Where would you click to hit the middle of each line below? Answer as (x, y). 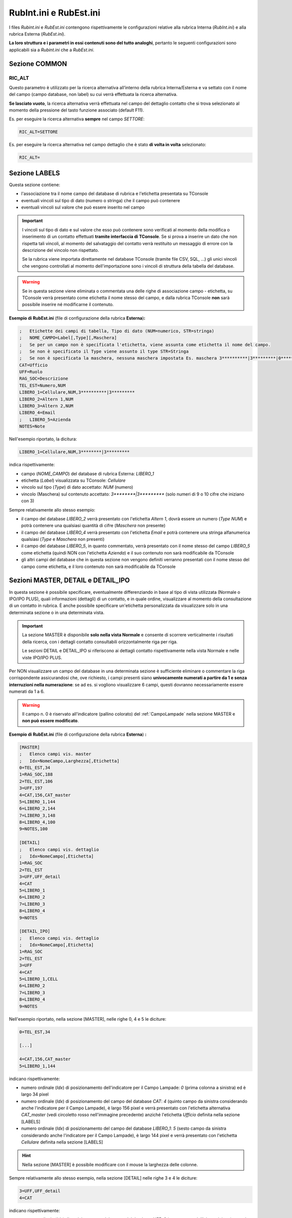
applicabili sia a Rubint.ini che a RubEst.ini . (52, 50)
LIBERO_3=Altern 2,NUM (46, 406)
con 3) (28, 501)
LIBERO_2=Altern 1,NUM (46, 399)
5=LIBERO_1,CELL (39, 979)
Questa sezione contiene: (35, 185)
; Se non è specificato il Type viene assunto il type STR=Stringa (104, 351)
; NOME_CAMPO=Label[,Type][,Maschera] (68, 338)
